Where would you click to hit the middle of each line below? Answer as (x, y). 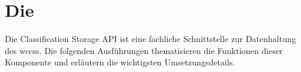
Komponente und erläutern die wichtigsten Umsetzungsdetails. (120, 62)
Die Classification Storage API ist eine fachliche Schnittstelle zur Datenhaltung (150, 39)
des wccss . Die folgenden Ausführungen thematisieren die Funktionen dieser (144, 50)
